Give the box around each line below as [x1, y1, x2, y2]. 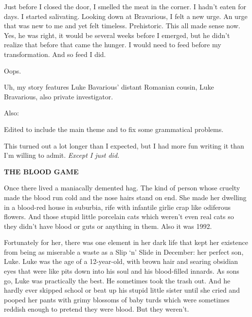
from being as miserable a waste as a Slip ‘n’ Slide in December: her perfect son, [4, 246, 244, 257]
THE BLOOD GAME [4, 166, 79, 176]
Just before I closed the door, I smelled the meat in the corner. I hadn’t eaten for [4, 1, 246, 11]
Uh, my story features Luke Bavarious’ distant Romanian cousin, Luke [4, 82, 214, 92]
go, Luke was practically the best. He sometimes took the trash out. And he [4, 275, 231, 285]
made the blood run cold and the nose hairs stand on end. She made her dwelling [4, 192, 247, 202]
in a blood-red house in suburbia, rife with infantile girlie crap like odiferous [4, 202, 231, 212]
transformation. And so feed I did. [4, 49, 106, 59]
